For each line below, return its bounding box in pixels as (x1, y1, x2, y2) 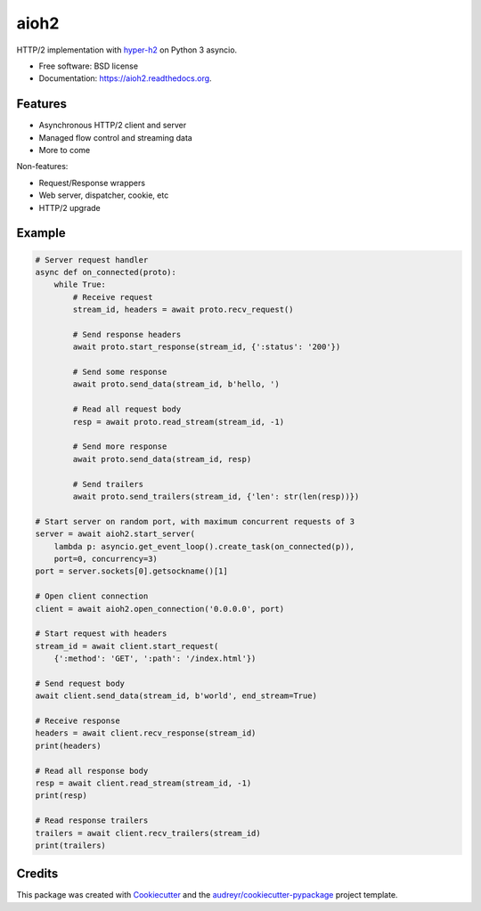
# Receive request (72, 292, 153, 302)
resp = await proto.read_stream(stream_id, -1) (72, 417, 285, 427)
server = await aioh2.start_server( (35, 529, 196, 539)
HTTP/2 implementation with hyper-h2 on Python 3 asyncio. (16, 45, 238, 55)
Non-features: (16, 161, 69, 172)
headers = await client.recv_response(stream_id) (35, 728, 257, 738)
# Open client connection (35, 591, 149, 601)
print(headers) (35, 740, 102, 751)
